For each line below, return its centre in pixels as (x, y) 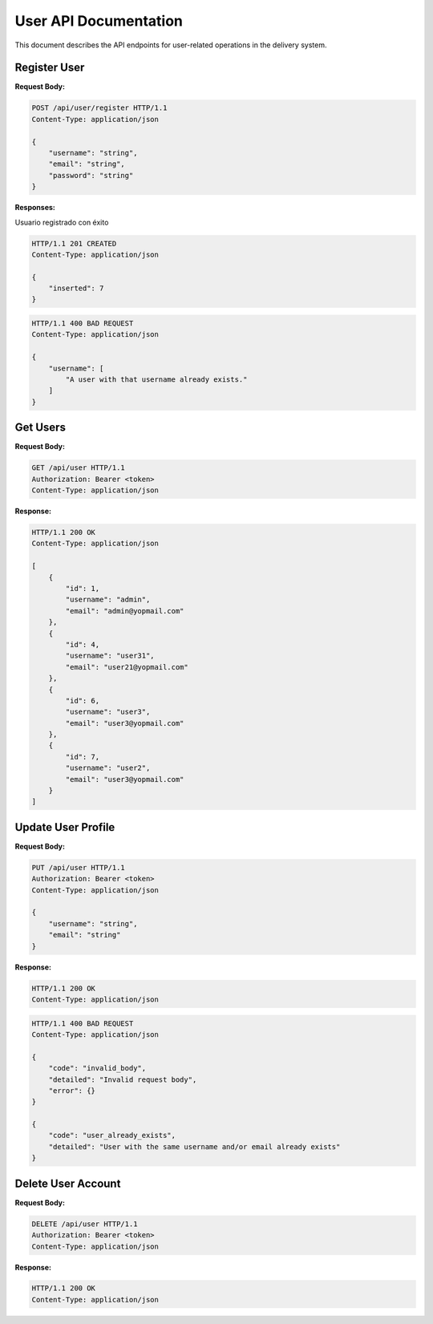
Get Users (40, 428)
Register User (50, 68)
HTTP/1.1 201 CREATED (74, 243)
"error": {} (72, 1090)
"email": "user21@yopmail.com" (127, 667)
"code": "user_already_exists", (112, 1136)
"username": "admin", (108, 600)
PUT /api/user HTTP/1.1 (79, 867)
